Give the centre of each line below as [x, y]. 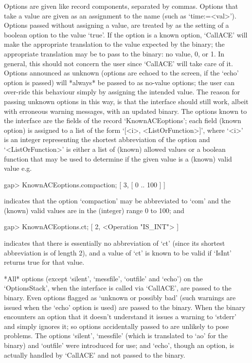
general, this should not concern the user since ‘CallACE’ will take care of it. [118, 63]
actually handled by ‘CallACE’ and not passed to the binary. [95, 354]
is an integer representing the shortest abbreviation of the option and [107, 139]
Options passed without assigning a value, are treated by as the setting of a [117, 25]
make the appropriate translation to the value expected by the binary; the [114, 44]
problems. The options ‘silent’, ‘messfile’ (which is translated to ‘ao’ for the [116, 336]
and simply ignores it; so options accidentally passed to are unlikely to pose [117, 326]
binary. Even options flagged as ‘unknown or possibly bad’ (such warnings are [120, 298]
